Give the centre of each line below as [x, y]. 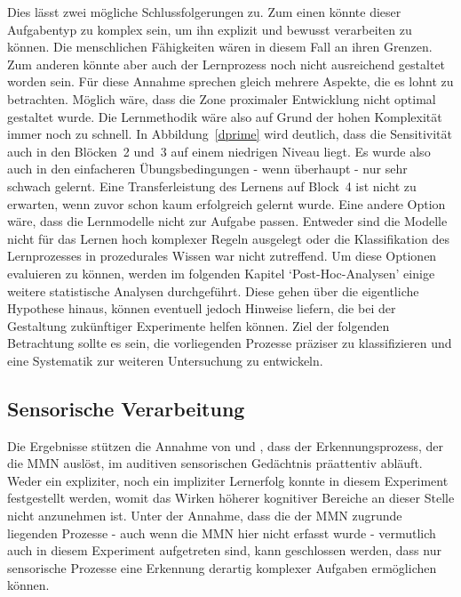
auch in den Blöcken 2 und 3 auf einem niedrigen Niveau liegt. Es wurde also [219, 151]
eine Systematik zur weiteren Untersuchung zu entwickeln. [165, 360]
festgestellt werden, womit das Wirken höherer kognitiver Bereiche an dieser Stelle [231, 498]
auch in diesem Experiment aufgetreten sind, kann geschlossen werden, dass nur [224, 550]
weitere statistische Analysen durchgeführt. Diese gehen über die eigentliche [213, 290]
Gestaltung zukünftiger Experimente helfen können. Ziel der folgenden [199, 325]
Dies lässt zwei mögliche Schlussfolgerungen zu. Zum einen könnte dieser [204, 12]
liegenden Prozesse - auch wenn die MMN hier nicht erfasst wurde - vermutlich [222, 532]
